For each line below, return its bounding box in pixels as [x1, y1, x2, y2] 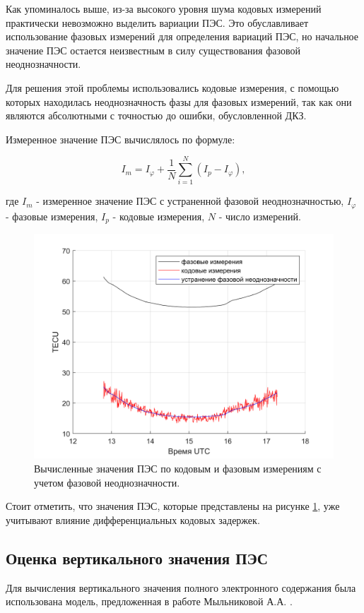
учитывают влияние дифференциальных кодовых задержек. [6, 512, 260, 527]
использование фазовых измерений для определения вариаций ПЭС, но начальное [6, 29, 359, 44]
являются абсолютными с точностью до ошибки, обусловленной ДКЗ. [6, 108, 307, 123]
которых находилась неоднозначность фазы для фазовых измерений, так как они [6, 94, 352, 109]
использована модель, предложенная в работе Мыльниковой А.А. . [6, 594, 293, 609]
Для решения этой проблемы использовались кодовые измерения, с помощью [6, 80, 339, 95]
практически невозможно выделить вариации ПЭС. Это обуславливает [6, 15, 309, 30]
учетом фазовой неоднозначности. [34, 475, 180, 489]
